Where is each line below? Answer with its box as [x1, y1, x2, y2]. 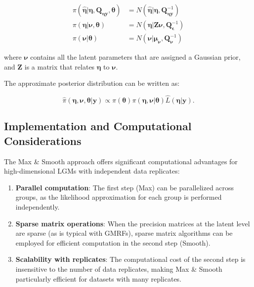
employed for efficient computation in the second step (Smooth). [15, 237, 211, 248]
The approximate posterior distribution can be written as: [4, 78, 180, 88]
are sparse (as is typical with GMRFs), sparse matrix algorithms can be [15, 228, 233, 238]
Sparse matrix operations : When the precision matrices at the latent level [15, 218, 250, 228]
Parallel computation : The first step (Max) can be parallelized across [15, 182, 234, 192]
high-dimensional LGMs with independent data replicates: [4, 166, 180, 176]
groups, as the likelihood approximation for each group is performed [15, 192, 222, 202]
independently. [15, 202, 60, 212]
